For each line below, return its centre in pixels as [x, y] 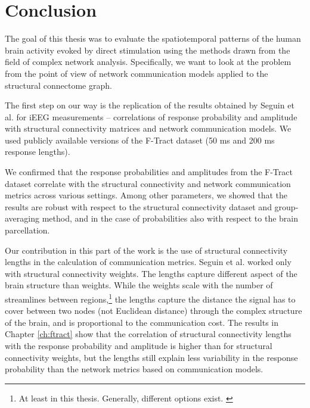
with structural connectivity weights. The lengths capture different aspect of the [151, 273]
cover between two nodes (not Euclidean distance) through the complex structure [154, 311]
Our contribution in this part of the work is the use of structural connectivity [146, 250]
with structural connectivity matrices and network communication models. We [148, 128]
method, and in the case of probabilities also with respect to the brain [170, 218]
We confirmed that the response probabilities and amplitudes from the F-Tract [149, 172]
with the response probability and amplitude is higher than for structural [139, 346]
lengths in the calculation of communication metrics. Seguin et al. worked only [148, 262]
